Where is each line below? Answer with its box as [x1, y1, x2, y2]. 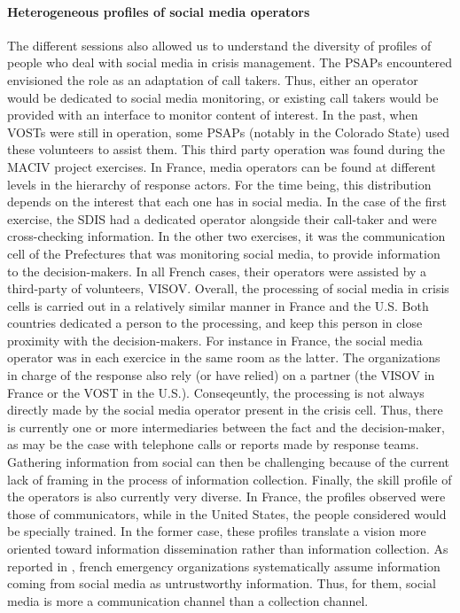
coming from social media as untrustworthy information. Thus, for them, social [7, 574, 436, 593]
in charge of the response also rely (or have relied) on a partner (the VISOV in [7, 366, 435, 384]
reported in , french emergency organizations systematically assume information [7, 556, 441, 575]
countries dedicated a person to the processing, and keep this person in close [7, 314, 423, 332]
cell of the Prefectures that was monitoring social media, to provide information [7, 244, 441, 262]
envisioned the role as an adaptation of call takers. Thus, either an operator [7, 70, 418, 89]
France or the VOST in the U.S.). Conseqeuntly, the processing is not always [7, 383, 425, 401]
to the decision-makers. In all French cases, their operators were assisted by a [7, 261, 427, 280]
